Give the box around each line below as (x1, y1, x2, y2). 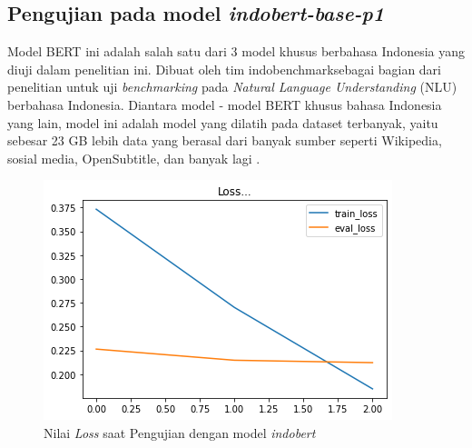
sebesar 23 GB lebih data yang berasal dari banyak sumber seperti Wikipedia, (7, 131, 442, 150)
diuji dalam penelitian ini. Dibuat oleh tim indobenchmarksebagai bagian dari (7, 59, 442, 78)
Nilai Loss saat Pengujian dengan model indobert (44, 423, 316, 442)
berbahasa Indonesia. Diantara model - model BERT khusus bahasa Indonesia (7, 95, 442, 114)
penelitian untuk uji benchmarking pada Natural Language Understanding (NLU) (7, 77, 457, 96)
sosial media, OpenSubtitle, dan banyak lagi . (7, 148, 261, 167)
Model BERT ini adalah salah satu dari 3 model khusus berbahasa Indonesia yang (7, 42, 465, 61)
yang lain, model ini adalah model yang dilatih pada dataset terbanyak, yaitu (7, 113, 438, 132)
